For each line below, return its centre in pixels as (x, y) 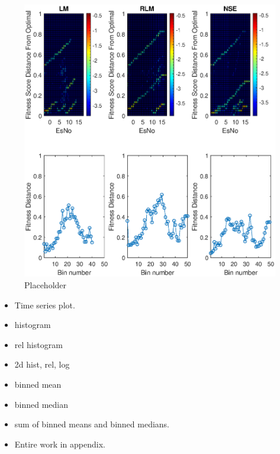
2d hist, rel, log (42, 364)
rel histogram (38, 344)
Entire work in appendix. (60, 444)
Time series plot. (45, 305)
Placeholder (46, 285)
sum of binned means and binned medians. (92, 424)
